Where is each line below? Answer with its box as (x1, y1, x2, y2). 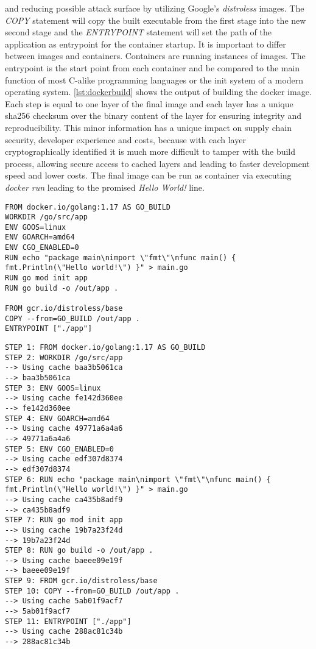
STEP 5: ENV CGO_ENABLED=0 (5, 444, 114, 453)
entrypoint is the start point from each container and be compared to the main (5, 61, 300, 74)
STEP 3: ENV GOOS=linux (5, 383, 101, 392)
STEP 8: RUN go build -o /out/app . (5, 546, 153, 555)
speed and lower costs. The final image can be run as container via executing (5, 169, 292, 182)
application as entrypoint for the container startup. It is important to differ (5, 37, 286, 50)
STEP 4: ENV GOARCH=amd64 (5, 414, 110, 423)
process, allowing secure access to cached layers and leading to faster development (5, 157, 310, 169)
